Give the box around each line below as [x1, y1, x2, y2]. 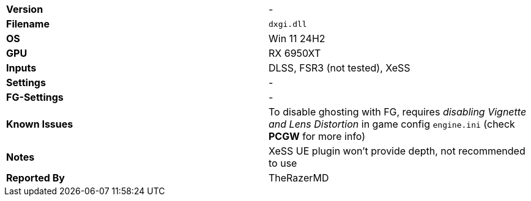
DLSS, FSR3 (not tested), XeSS [269, 62, 410, 74]
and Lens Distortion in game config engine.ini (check [269, 118, 515, 130]
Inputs [6, 62, 37, 74]
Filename [6, 18, 50, 30]
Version [6, 3, 43, 15]
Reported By [6, 172, 65, 184]
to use [269, 157, 297, 169]
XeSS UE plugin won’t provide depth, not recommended [269, 145, 525, 157]
